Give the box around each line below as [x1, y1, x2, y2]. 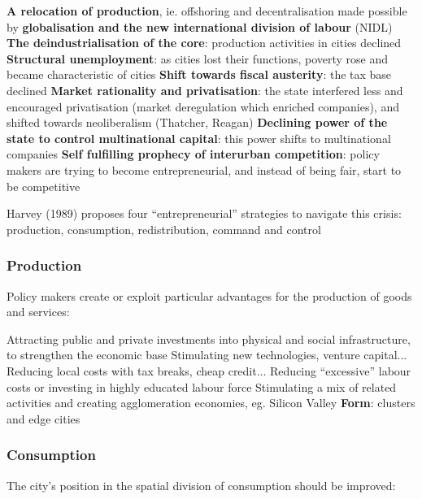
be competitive [7, 177, 80, 194]
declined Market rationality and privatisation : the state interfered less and [7, 81, 403, 98]
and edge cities [7, 410, 80, 427]
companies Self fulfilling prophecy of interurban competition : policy [7, 145, 380, 163]
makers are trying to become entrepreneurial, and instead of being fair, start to [7, 161, 402, 178]
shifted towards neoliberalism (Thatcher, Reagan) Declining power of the [7, 114, 388, 131]
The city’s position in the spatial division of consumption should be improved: [7, 476, 396, 493]
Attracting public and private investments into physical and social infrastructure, [7, 330, 411, 347]
